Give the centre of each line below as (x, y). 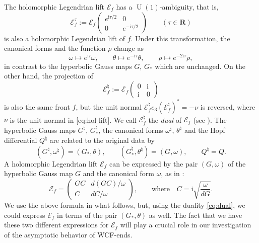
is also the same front (37, 106)
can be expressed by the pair (153, 163)
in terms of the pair (87, 215)
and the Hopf (205, 130)
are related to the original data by (102, 140)
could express (25, 215)
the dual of (165, 119)
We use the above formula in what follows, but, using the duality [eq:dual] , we (125, 205)
